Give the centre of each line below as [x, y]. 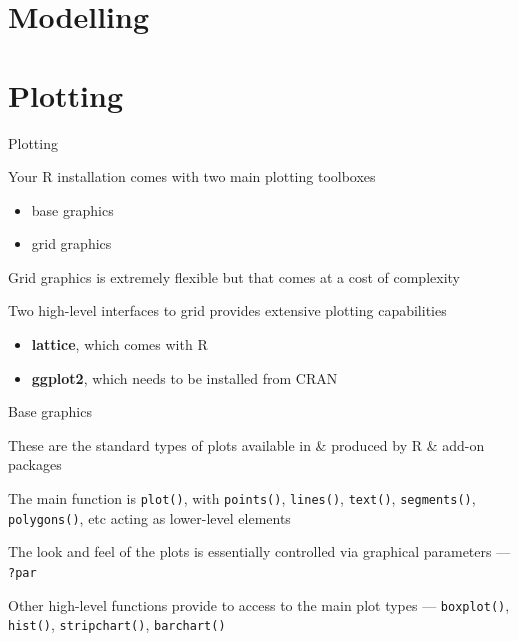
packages [35, 464]
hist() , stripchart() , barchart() [117, 624]
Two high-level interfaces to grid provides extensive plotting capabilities [227, 310]
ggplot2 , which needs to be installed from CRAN [184, 377]
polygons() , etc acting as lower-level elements [149, 517]
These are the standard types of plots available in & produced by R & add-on [246, 444]
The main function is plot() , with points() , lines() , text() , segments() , [242, 498]
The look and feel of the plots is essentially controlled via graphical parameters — [259, 551]
